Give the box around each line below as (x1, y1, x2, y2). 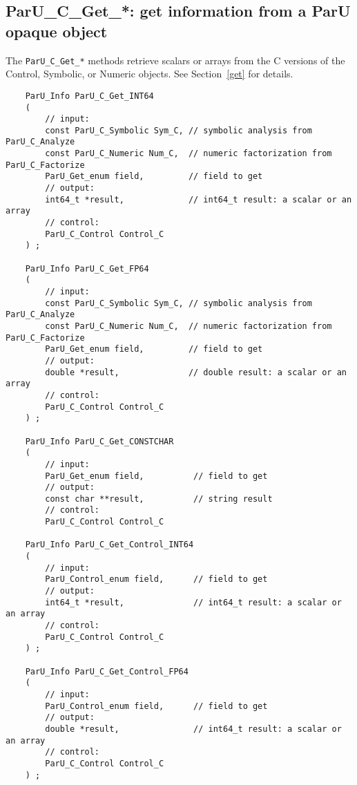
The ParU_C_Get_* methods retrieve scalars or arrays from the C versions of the (6, 53, 345, 67)
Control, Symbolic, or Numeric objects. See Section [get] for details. (6, 66, 293, 81)
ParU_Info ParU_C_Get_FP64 (25, 263, 149, 274)
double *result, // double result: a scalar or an (45, 367, 347, 377)
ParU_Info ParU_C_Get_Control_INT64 (25, 540, 194, 550)
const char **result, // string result (45, 493, 273, 504)
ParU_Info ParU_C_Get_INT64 (25, 91, 154, 101)
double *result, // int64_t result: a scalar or (45, 723, 342, 734)
